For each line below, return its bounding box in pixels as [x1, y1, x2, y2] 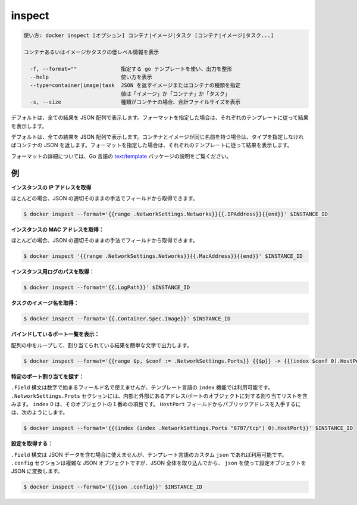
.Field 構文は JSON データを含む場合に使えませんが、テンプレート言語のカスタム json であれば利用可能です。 [11, 451, 287, 458]
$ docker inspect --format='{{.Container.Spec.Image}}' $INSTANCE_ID [23, 316, 231, 322]
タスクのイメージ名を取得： [11, 300, 79, 307]
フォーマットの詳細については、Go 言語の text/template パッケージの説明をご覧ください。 [11, 152, 232, 160]
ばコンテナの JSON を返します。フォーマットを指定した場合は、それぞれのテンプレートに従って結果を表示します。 [11, 142, 293, 149]
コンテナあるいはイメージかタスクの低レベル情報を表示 [23, 48, 159, 55]
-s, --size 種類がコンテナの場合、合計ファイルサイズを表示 [30, 99, 241, 105]
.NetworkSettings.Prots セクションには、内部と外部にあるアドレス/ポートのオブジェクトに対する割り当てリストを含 [11, 392, 308, 399]
